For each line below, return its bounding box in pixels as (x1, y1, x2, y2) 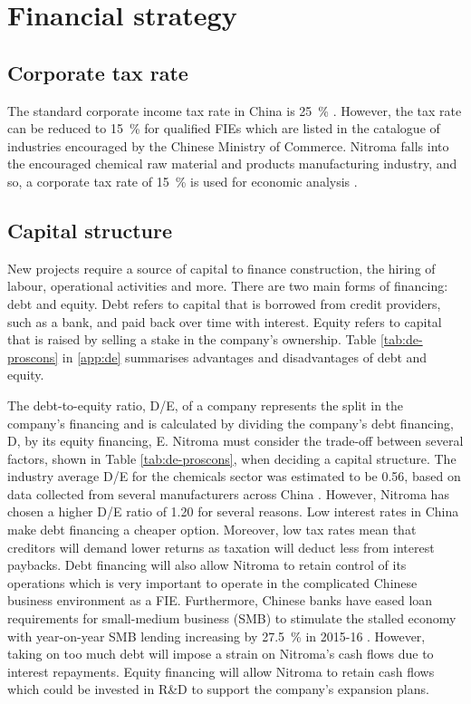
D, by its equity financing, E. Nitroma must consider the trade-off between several (7, 431, 464, 450)
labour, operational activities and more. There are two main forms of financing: (7, 276, 448, 295)
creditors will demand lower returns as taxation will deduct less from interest (7, 537, 435, 556)
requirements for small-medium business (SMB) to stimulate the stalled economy (7, 609, 457, 628)
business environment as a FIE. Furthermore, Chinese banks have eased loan (7, 591, 433, 610)
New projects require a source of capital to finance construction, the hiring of (7, 258, 436, 277)
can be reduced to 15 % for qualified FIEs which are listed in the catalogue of (7, 119, 440, 138)
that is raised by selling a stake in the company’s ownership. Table (7, 330, 377, 349)
